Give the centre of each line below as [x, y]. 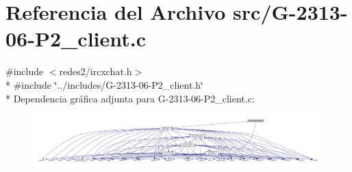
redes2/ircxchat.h [96, 71]
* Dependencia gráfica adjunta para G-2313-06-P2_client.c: [130, 98]
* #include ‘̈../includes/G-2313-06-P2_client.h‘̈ [104, 84]
